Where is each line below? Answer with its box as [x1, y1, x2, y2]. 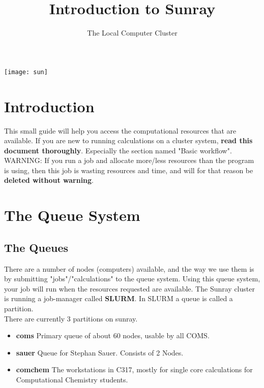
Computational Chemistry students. [16, 374, 128, 384]
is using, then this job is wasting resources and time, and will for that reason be [4, 165, 253, 175]
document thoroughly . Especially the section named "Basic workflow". [4, 145, 232, 155]
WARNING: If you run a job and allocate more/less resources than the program [4, 155, 254, 166]
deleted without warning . [4, 175, 94, 185]
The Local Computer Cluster [87, 27, 178, 38]
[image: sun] [4, 68, 48, 76]
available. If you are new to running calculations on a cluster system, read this [4, 135, 253, 146]
